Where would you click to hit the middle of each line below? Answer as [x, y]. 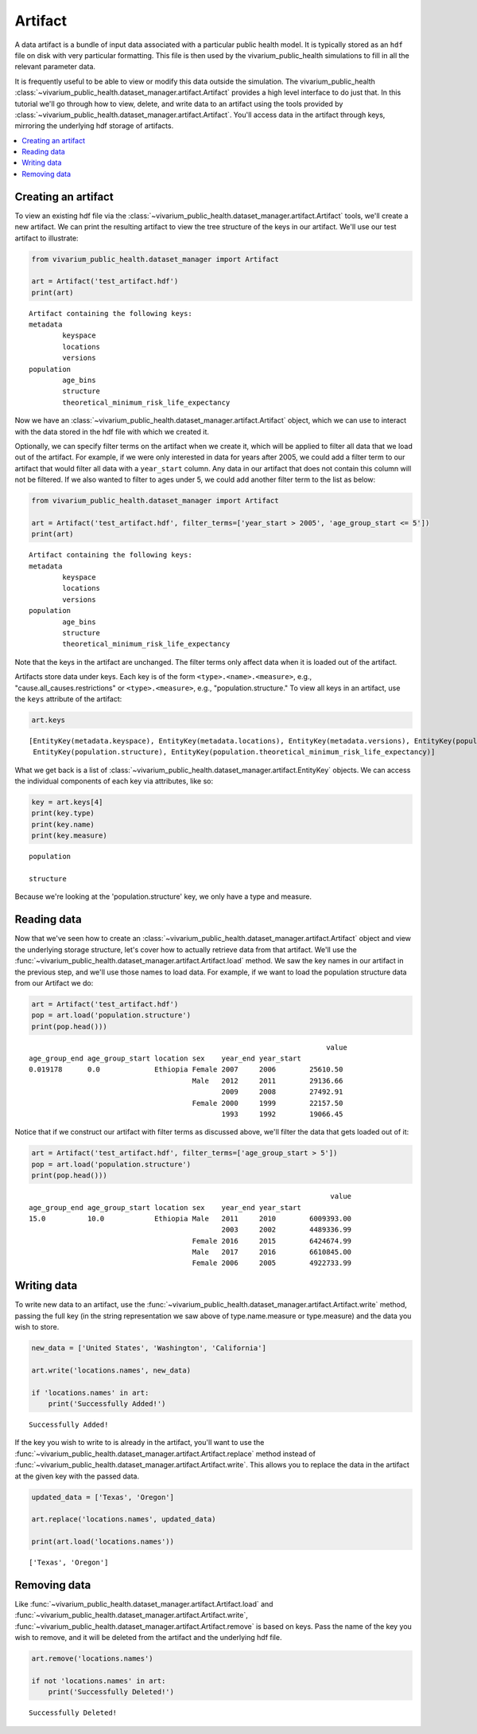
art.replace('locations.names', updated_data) [124, 1519]
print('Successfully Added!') [107, 1404]
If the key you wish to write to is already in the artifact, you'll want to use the [140, 1443]
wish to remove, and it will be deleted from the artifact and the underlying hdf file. [148, 1638]
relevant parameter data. [55, 67]
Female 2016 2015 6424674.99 [272, 1241]
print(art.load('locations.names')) [103, 1542]
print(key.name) [63, 824]
